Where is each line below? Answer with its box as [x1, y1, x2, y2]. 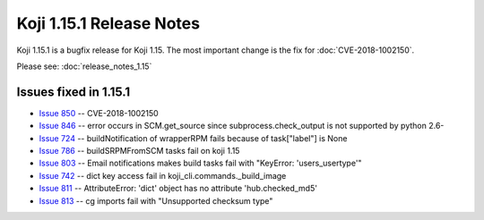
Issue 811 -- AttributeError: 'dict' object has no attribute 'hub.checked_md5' [39, 183, 318, 194]
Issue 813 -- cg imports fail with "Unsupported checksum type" [39, 195, 273, 206]
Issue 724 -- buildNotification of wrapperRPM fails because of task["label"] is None [39, 132, 348, 143]
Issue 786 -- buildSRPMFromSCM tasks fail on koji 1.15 [39, 146, 240, 157]
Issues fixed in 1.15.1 [16, 84, 131, 99]
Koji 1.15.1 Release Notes [16, 13, 201, 33]
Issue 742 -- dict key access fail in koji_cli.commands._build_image [39, 170, 287, 181]
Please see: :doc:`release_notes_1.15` [16, 61, 152, 72]
